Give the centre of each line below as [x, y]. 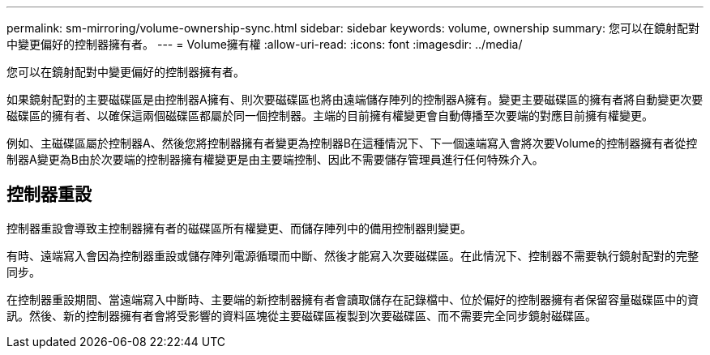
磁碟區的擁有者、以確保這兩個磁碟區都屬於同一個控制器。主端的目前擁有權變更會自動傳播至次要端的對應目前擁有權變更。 [330, 115]
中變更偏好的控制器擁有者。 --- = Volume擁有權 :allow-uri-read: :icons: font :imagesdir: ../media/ [265, 44]
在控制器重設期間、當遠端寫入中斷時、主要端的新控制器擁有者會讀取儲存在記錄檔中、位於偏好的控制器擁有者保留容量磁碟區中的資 [353, 299]
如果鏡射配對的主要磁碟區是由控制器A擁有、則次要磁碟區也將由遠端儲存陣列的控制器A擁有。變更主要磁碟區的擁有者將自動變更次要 [355, 99]
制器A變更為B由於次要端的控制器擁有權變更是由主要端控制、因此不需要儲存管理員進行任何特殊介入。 [275, 159]
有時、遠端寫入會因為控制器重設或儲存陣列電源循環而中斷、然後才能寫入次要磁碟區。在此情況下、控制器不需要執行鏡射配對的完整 [353, 255]
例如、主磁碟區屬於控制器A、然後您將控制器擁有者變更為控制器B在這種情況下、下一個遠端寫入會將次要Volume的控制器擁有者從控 [352, 143]
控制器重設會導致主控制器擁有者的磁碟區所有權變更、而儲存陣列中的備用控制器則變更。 [239, 228]
